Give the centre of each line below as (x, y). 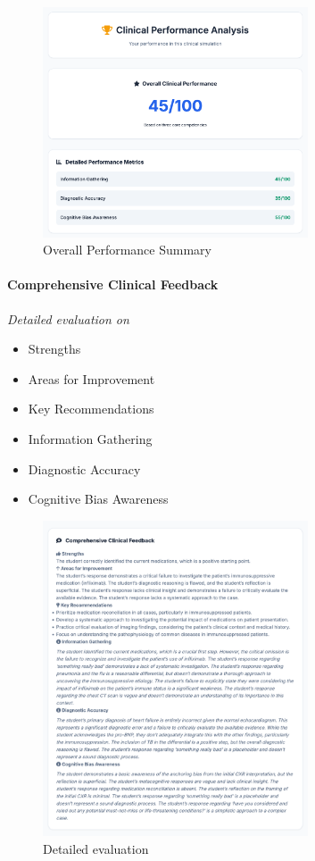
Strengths (54, 349)
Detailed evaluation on (68, 318)
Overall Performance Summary (127, 250)
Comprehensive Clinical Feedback (113, 284)
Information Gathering (90, 439)
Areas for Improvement (91, 378)
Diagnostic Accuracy (84, 468)
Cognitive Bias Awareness (98, 499)
